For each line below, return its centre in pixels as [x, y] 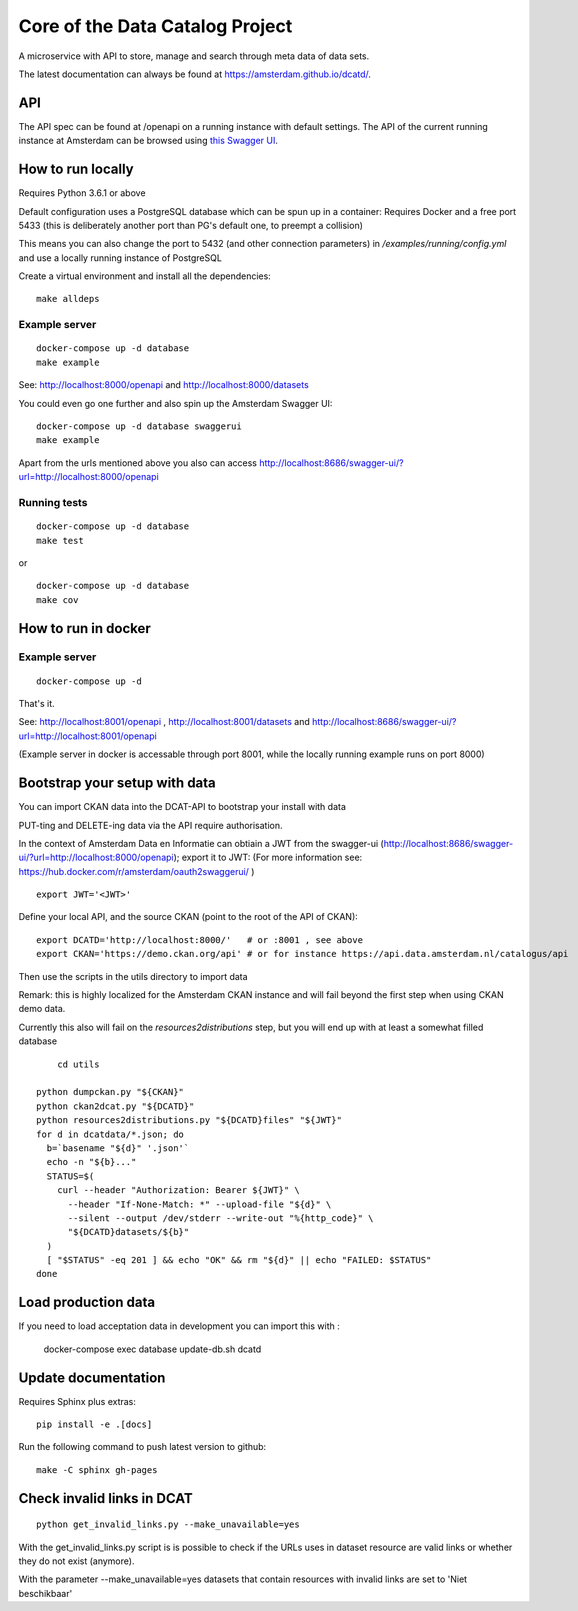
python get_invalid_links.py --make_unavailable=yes [168, 1524]
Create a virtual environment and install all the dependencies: [145, 276]
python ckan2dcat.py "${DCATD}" [115, 1106]
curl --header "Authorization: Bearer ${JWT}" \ [178, 1190]
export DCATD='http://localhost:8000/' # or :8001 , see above [200, 939]
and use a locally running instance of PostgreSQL [120, 257]
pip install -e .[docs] [94, 1424]
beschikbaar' [45, 1593]
